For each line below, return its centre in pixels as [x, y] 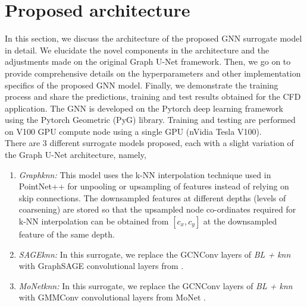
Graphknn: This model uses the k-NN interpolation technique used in [145, 174]
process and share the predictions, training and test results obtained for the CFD [153, 96]
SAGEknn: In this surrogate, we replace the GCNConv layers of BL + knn [155, 254]
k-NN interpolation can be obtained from [94, 221]
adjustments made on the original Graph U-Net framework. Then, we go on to [148, 61]
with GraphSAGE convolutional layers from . [101, 266]
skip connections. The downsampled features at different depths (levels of [152, 197]
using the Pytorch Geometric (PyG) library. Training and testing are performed [150, 120]
